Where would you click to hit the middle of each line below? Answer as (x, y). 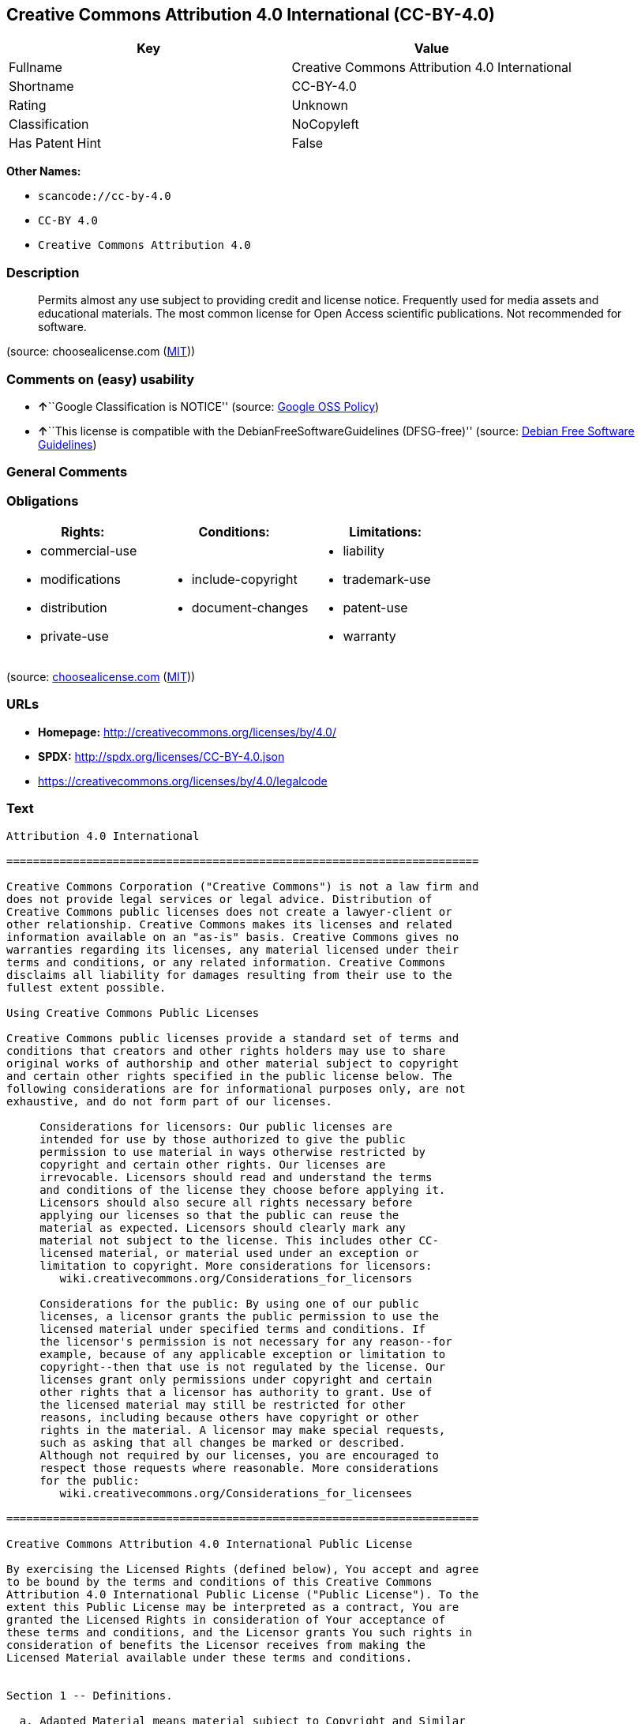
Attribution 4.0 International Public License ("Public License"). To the (243, 1594)
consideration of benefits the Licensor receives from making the (216, 1645)
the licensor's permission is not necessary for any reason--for (246, 1341)
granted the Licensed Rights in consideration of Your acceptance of (226, 1619)
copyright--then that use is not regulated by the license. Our (243, 1366)
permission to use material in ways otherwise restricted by (233, 1152)
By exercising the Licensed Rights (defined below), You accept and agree (243, 1569)
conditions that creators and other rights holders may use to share (226, 1050)
